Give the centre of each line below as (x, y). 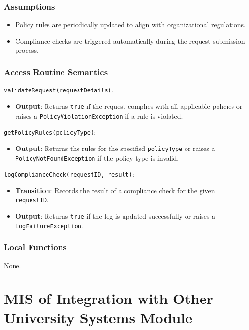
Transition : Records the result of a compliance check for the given (115, 190)
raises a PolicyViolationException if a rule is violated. (99, 115)
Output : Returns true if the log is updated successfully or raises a (115, 216)
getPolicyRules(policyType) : (50, 132)
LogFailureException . (49, 225)
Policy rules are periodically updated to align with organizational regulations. (130, 24)
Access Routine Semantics (56, 71)
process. (27, 50)
